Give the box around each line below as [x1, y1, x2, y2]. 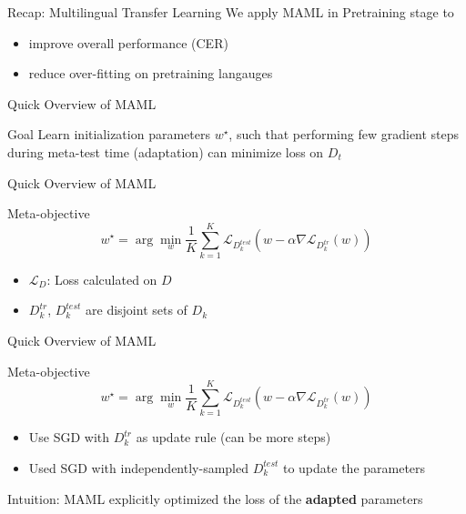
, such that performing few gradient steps [228, 125, 460, 144]
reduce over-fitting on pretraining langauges [28, 64, 273, 83]
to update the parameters [282, 458, 426, 477]
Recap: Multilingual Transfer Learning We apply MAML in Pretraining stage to [7, 3, 454, 21]
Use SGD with [28, 428, 110, 447]
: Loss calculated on [46, 269, 157, 288]
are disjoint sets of [86, 300, 187, 319]
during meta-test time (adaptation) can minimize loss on [7, 142, 324, 161]
